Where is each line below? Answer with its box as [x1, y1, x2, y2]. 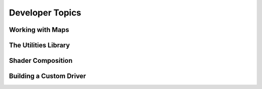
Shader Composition [9, 57, 73, 65]
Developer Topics [9, 7, 82, 18]
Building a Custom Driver [9, 72, 86, 80]
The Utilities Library [9, 41, 70, 49]
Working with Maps [9, 26, 69, 34]
